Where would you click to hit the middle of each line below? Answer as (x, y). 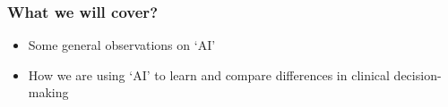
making (48, 92)
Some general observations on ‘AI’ (122, 45)
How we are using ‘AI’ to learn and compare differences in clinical (209, 74)
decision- (418, 74)
